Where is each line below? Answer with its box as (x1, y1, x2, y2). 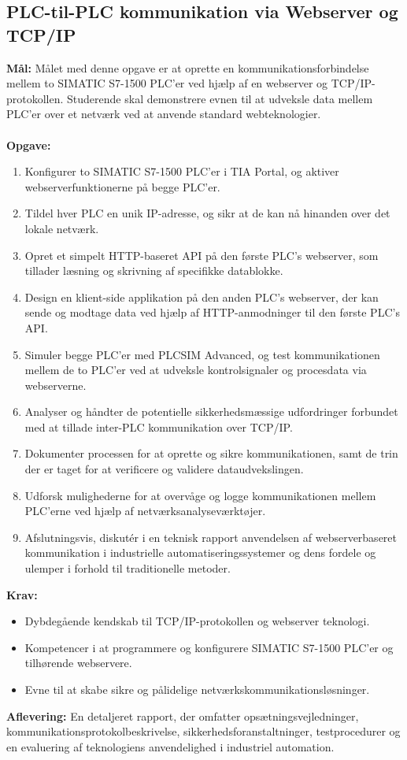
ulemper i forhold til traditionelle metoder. (24, 560, 231, 576)
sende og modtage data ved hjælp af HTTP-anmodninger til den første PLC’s (24, 304, 400, 321)
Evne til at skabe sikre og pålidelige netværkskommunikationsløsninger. (24, 681, 370, 697)
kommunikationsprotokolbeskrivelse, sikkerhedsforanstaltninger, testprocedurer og (6, 723, 401, 740)
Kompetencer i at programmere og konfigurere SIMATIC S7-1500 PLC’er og (24, 639, 394, 655)
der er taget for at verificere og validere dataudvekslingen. (24, 461, 304, 477)
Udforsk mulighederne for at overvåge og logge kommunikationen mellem (24, 487, 376, 503)
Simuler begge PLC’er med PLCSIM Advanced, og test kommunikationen (24, 346, 380, 362)
